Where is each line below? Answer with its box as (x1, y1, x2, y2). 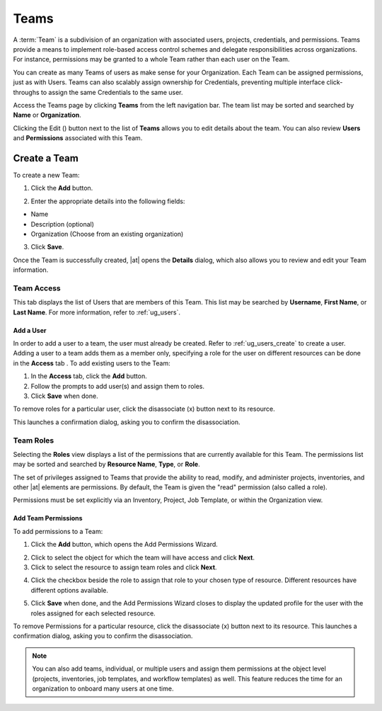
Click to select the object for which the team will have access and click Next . (30, 553, 255, 562)
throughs (13, 88, 40, 96)
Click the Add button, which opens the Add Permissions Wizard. (30, 540, 219, 549)
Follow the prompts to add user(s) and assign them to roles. (30, 382, 205, 390)
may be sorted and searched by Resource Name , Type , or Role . (13, 460, 201, 469)
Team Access (13, 283, 62, 293)
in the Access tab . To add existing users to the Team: (13, 358, 170, 368)
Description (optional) (30, 220, 95, 228)
